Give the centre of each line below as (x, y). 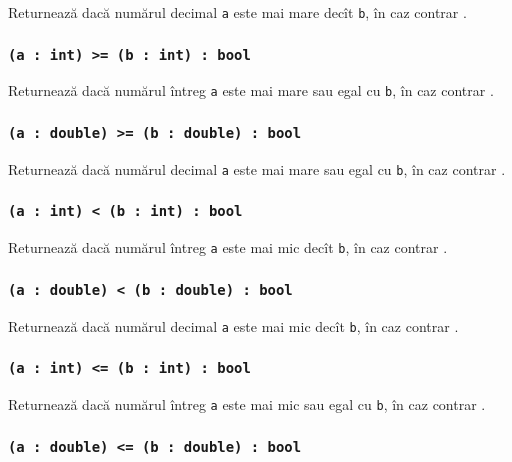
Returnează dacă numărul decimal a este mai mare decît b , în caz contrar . (237, 12)
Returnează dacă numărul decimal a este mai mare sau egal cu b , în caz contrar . (257, 168)
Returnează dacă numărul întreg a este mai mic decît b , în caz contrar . (228, 247)
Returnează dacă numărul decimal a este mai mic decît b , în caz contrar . (233, 325)
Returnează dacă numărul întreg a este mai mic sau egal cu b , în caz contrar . (247, 404)
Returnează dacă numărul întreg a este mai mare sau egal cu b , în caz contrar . (251, 90)
